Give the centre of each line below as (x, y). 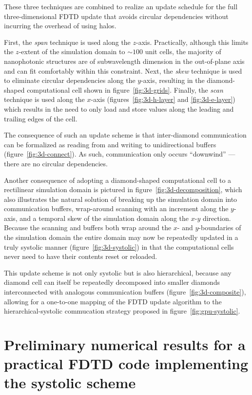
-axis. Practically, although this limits (192, 42)
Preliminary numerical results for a (125, 344)
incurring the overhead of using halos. (60, 26)
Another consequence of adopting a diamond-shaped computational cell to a (118, 180)
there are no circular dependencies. (56, 163)
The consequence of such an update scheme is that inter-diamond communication (125, 135)
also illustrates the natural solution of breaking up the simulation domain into (121, 199)
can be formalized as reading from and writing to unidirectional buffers (110, 144)
